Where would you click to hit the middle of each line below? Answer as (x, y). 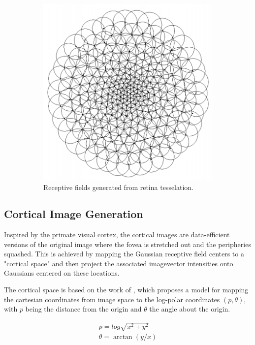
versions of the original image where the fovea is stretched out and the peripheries (127, 244)
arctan (123, 337)
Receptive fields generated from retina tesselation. (119, 187)
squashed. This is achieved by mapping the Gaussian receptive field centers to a (124, 254)
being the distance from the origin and (83, 309)
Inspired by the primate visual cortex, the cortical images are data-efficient (117, 235)
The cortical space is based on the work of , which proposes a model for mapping (126, 290)
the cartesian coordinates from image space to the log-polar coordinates (112, 299)
